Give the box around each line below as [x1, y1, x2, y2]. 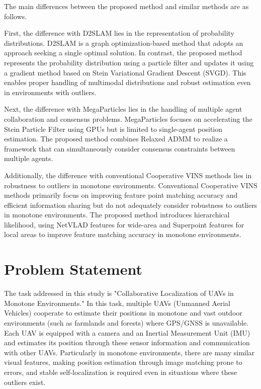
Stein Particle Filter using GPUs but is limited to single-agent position [4, 123, 222, 134]
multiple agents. [4, 153, 53, 164]
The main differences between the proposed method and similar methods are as [4, 1, 249, 11]
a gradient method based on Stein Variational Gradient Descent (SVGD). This [4, 67, 246, 77]
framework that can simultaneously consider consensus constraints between [4, 143, 235, 153]
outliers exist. [4, 376, 46, 387]
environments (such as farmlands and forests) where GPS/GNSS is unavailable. [4, 317, 249, 328]
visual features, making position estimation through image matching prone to [4, 357, 242, 367]
